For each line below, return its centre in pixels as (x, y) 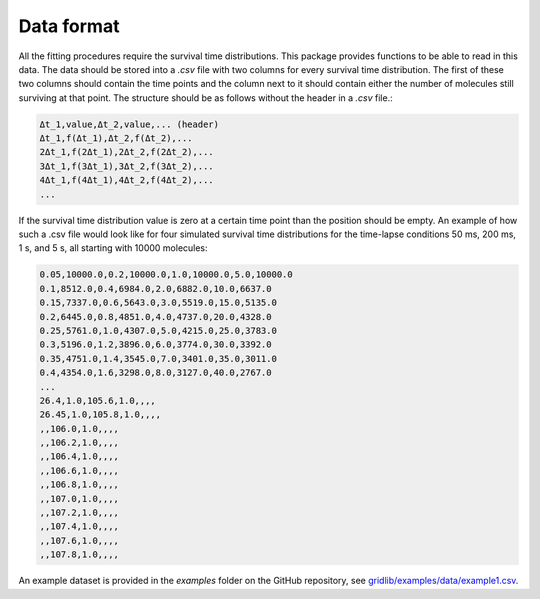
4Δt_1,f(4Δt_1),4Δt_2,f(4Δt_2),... (126, 180)
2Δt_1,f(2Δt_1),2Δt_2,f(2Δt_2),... (126, 152)
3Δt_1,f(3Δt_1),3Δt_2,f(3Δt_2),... (126, 166)
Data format (69, 26)
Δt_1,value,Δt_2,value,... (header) (129, 124)
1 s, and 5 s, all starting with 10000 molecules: (113, 248)
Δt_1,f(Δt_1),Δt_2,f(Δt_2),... (116, 138)
